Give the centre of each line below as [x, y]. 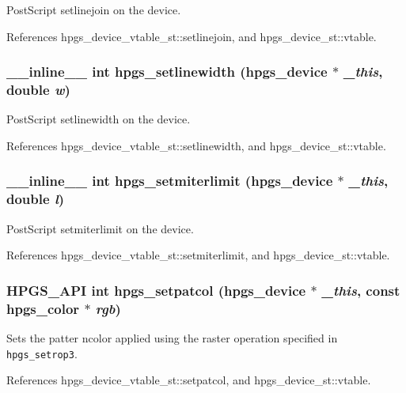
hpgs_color [43, 308]
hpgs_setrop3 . [42, 353]
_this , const [361, 290]
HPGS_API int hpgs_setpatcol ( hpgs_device [156, 290]
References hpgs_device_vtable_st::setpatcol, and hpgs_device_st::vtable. [189, 380]
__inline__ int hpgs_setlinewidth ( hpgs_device [167, 72]
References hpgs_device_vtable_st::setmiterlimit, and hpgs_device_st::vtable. [198, 255]
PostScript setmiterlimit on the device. [100, 228]
